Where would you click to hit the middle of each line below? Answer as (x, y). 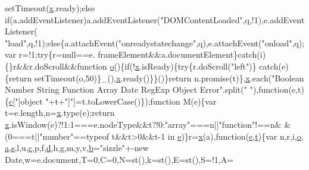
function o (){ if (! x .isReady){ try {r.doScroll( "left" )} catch (178, 66)
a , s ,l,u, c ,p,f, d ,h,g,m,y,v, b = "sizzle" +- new (77, 148)
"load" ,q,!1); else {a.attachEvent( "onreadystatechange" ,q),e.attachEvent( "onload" (149, 42)
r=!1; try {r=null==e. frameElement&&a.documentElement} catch (138, 54)
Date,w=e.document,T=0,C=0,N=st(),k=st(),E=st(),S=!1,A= (119, 159)
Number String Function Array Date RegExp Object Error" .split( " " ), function (147, 89)
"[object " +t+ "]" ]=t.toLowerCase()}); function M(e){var (116, 101)
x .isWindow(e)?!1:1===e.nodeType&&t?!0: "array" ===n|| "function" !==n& (143, 124)
